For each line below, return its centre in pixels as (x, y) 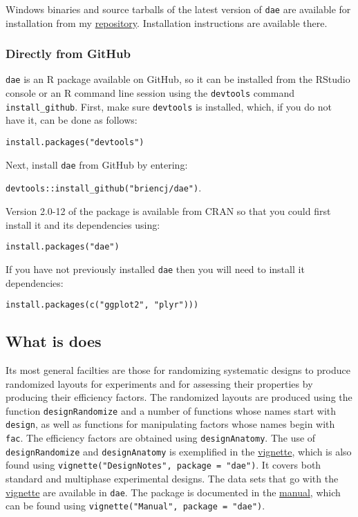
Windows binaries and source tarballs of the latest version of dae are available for (178, 9)
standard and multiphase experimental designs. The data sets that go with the (172, 479)
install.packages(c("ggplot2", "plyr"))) (102, 305)
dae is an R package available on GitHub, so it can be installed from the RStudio (178, 79)
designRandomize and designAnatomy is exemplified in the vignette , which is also (179, 451)
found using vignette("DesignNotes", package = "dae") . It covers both (163, 465)
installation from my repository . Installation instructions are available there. (167, 22)
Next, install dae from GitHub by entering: (97, 164)
